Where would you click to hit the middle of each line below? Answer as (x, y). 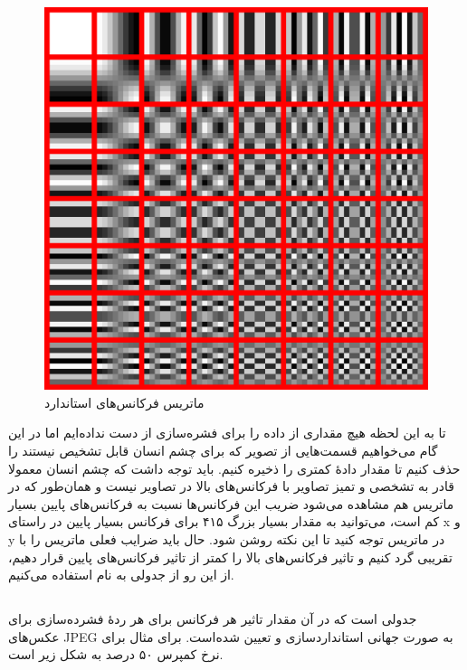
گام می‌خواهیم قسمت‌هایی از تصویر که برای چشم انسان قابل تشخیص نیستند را (223, 450)
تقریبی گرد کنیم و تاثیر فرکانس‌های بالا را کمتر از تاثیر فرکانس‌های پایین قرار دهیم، (230, 557)
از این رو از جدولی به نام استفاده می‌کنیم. (121, 575)
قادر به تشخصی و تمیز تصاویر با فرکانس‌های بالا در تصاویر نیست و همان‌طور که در (232, 486)
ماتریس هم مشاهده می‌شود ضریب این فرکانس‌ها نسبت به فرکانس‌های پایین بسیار (231, 503)
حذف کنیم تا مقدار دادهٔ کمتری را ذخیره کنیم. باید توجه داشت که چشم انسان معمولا (234, 468)
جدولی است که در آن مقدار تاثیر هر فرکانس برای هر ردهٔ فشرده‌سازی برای (213, 619)
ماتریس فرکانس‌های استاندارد (124, 402)
